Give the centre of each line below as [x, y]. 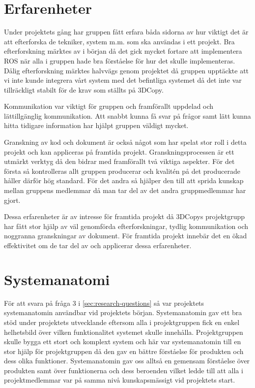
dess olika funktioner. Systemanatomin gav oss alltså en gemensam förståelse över [127, 361]
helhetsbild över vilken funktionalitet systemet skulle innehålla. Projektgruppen [124, 332]
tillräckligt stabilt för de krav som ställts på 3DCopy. [84, 89]
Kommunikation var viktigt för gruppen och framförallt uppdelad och [109, 106]
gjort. [12, 200]
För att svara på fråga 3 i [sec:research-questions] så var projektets [104, 303]
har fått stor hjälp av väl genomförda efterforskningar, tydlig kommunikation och [126, 226]
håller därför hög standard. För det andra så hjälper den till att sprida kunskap [124, 180]
